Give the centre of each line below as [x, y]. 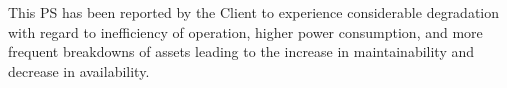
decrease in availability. [79, 70]
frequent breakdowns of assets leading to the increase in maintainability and [241, 51]
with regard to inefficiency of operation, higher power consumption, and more [245, 31]
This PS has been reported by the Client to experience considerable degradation [254, 12]
